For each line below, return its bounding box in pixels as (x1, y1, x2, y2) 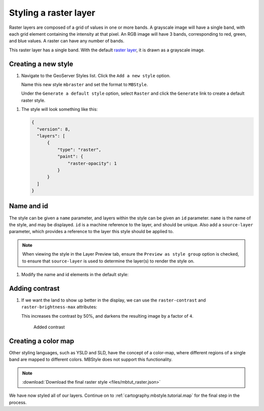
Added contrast (33, 324, 65, 330)
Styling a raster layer (9, 7, 95, 18)
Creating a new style (9, 60, 73, 68)
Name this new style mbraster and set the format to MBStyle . (21, 82, 148, 87)
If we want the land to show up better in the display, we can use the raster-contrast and (21, 297, 206, 303)
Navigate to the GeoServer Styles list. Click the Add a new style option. (21, 72, 171, 78)
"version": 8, (37, 126, 71, 132)
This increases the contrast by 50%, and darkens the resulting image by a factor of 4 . (21, 313, 194, 319)
